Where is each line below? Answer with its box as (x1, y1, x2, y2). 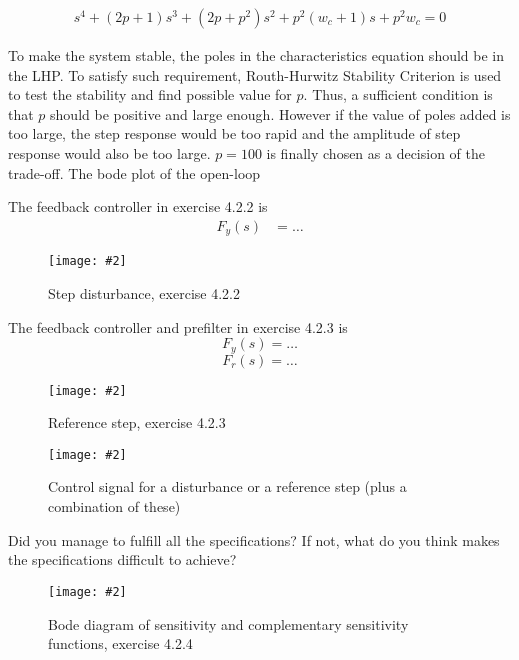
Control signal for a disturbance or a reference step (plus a (48, 476, 407, 497)
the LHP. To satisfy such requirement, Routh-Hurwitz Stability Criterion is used (8, 64, 502, 85)
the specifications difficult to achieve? (8, 549, 237, 570)
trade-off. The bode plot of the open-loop (8, 162, 261, 183)
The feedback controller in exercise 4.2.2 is (8, 196, 268, 217)
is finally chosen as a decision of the (266, 143, 486, 163)
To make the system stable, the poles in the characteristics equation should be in (8, 45, 505, 66)
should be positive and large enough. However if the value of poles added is (50, 103, 511, 124)
